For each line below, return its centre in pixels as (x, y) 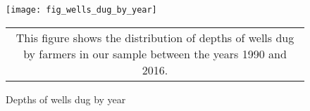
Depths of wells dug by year (66, 99)
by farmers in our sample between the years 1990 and (155, 53)
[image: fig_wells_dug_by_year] (81, 10)
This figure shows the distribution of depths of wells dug (155, 37)
